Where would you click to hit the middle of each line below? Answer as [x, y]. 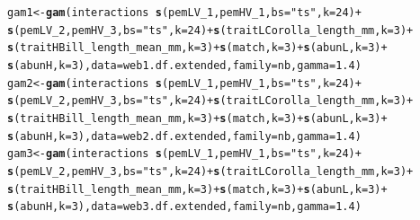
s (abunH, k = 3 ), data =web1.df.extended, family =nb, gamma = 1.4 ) [184, 65]
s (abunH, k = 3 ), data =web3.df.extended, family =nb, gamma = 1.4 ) [184, 207]
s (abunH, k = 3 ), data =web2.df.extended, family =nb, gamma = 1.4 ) [184, 136]
